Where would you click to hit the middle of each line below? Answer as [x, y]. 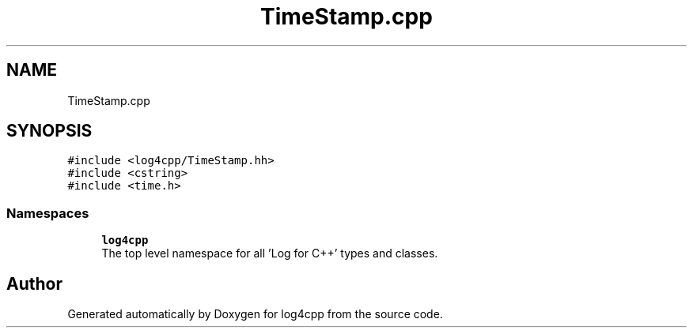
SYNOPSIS [49, 131]
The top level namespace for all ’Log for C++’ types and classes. [270, 253]
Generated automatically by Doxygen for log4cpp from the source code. [255, 314]
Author [34, 283]
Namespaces [48, 213]
